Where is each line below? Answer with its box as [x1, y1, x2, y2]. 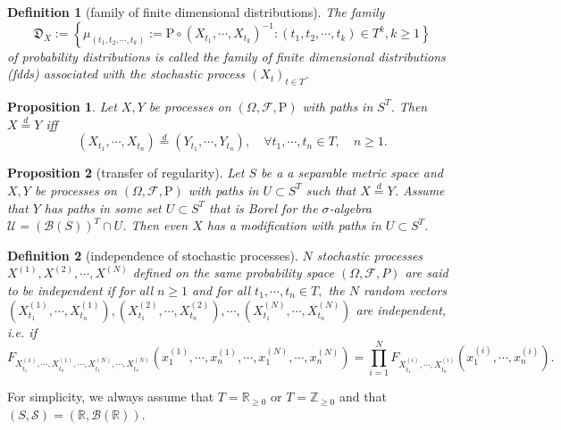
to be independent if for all [7, 280, 154, 299]
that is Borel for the [209, 198, 318, 217]
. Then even [122, 216, 188, 235]
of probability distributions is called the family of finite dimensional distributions [7, 46, 446, 65]
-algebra [329, 198, 373, 217]
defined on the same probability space [132, 263, 335, 282]
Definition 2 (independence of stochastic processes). [7, 245, 298, 264]
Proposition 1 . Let [7, 96, 117, 115]
